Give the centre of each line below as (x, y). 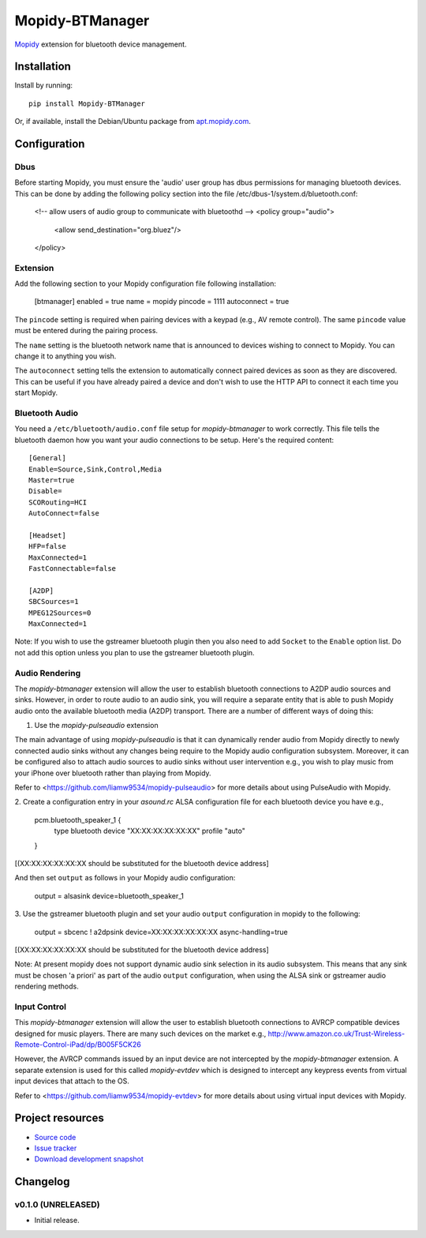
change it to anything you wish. (65, 356)
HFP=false (47, 546)
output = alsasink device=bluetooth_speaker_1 (109, 895)
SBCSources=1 (54, 602)
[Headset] (47, 535)
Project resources (59, 1118)
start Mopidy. (36, 393)
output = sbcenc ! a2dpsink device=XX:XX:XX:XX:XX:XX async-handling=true (161, 932)
